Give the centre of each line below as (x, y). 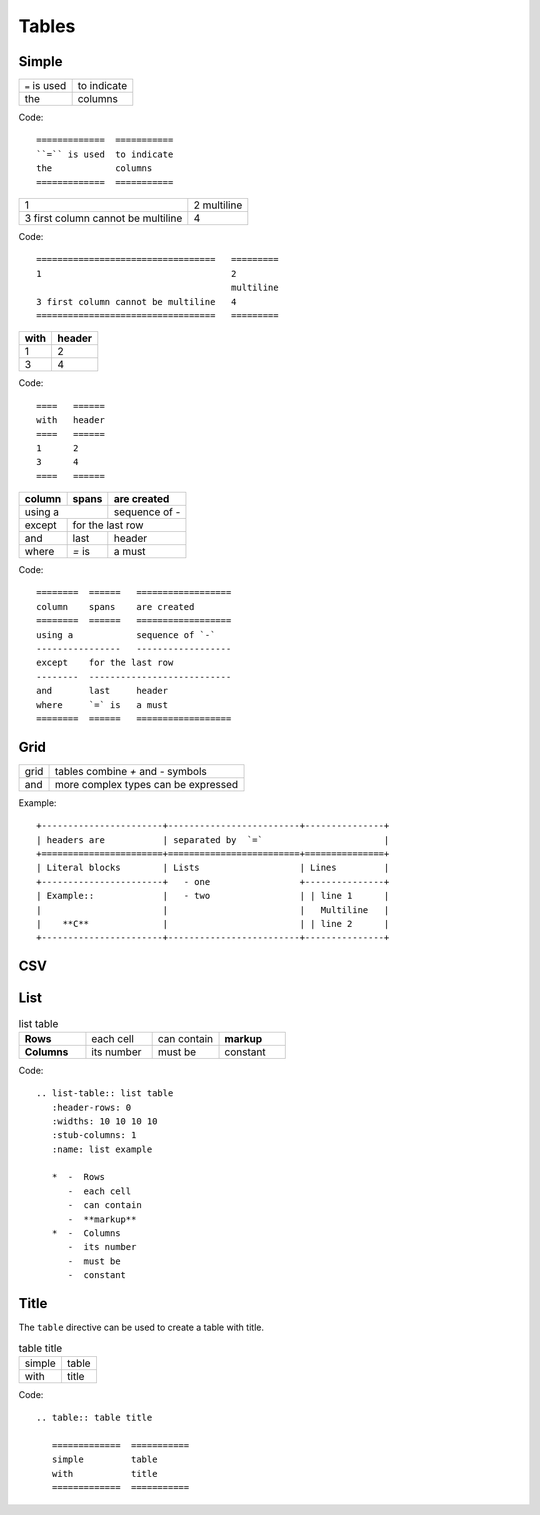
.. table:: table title (94, 1418)
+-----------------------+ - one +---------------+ (213, 881)
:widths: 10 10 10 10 (104, 1121)
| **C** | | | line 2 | (213, 924)
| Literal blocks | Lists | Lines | (213, 868)
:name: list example (102, 1149)
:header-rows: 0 (91, 1107)
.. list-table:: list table (105, 1093)
